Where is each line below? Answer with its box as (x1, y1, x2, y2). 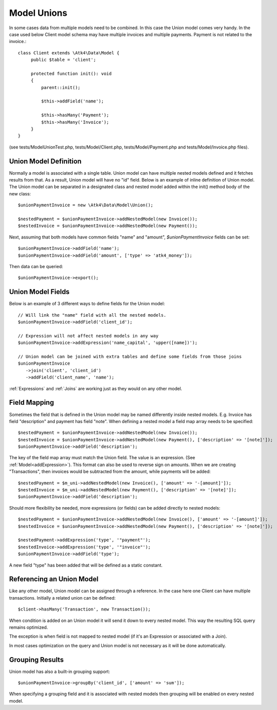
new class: (9, 190, 31, 196)
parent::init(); (41, 85, 81, 90)
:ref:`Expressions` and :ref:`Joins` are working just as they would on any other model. (9, 385, 182, 391)
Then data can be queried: (9, 264, 64, 269)
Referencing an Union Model (9, 575, 99, 583)
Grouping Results (9, 656, 64, 664)
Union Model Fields (9, 287, 70, 296)
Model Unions (9, 7, 68, 18)
